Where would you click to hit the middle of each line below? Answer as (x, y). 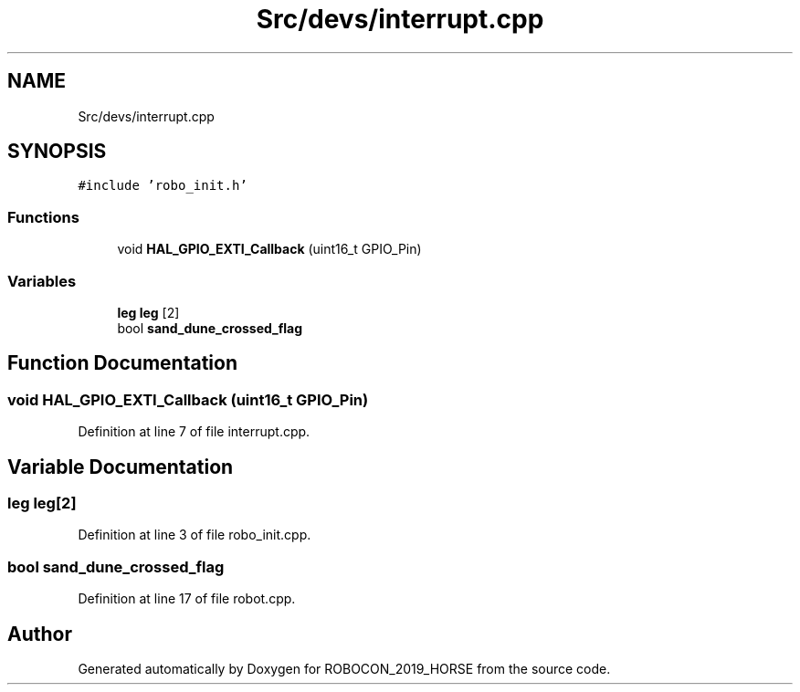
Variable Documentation (121, 467)
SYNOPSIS (57, 152)
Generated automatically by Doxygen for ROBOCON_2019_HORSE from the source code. (344, 668)
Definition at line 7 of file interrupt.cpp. (194, 432)
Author (40, 634)
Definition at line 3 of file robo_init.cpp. (195, 535)
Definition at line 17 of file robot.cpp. (187, 599)
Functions (43, 217)
